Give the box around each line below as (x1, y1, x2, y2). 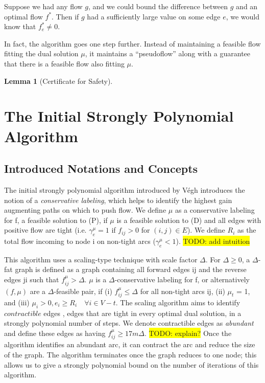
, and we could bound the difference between (88, 1, 228, 11)
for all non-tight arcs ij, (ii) (140, 285, 225, 296)
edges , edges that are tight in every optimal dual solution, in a (43, 307, 242, 318)
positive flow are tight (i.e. (4, 224, 87, 235)
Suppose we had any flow (4, 1, 83, 11)
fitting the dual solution (4, 48, 79, 59)
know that (4, 21, 36, 32)
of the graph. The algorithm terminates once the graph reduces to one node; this (4, 349, 257, 359)
